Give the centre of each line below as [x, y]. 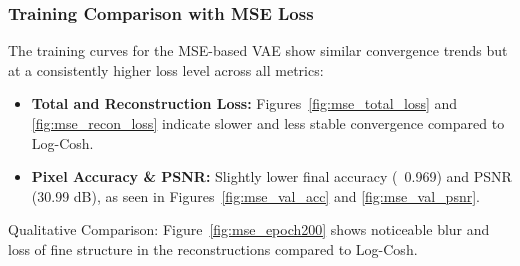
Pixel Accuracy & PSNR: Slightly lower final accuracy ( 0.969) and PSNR [271, 176]
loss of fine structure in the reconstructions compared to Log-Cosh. [213, 248]
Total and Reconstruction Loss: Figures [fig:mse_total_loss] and [244, 103]
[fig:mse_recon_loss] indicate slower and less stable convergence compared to [268, 123]
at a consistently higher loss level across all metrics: [166, 69]
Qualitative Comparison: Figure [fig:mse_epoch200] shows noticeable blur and [249, 229]
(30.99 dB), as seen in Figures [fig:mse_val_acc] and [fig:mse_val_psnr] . [255, 195]
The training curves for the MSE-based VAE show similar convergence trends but [258, 50]
